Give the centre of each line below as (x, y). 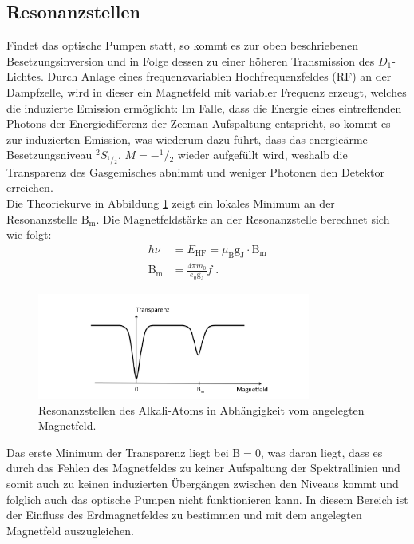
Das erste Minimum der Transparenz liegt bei (118, 452)
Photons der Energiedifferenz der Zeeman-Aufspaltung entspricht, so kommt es (199, 123)
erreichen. (30, 187)
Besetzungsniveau (49, 155)
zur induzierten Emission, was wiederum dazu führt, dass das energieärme (187, 139)
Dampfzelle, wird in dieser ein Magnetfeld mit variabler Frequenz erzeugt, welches (207, 91)
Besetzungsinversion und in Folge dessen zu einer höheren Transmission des (191, 60)
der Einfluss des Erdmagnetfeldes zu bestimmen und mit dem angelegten (184, 515)
